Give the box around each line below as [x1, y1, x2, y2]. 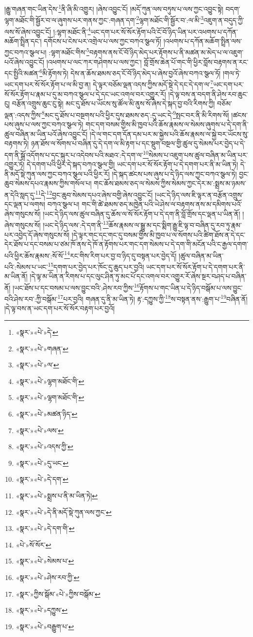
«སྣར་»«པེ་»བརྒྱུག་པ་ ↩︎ [16, 621, 74, 631]
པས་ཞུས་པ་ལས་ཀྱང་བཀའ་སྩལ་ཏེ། [4, 119, 84, 129]
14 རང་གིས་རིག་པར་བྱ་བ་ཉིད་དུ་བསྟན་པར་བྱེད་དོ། [64, 249, 177, 260]
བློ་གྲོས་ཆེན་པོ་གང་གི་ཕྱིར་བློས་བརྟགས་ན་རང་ [144, 56, 249, 67]
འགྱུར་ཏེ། [4, 159, 25, 169]
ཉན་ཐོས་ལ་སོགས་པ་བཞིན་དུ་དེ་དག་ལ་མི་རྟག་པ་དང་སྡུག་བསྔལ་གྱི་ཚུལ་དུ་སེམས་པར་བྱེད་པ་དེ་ [31, 138, 246, 148]
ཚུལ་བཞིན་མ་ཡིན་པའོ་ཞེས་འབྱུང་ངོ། [4, 128, 88, 139]
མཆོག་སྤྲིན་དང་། [4, 36, 42, 46]
